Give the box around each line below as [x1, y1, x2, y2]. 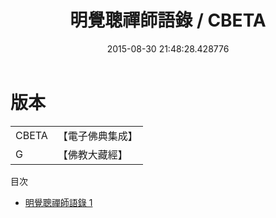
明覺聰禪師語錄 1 [24, 196, 93, 208]
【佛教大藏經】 [57, 147, 128, 161]
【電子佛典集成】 [57, 129, 138, 143]
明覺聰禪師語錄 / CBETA [69, 9, 267, 32]
